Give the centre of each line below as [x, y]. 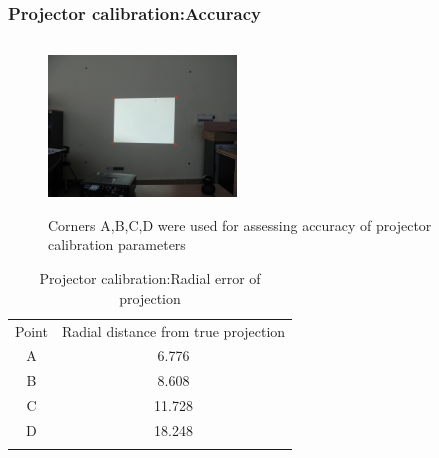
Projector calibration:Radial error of [150, 278]
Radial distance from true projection [173, 330]
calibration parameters [117, 244]
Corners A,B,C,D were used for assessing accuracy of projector [240, 224]
